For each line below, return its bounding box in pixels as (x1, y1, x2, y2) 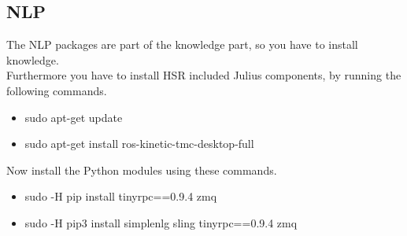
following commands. (6, 82, 107, 98)
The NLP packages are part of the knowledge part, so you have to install (6, 36, 358, 53)
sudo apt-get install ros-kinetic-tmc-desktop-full (24, 135, 254, 152)
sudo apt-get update (24, 109, 123, 125)
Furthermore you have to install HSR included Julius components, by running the (6, 67, 401, 83)
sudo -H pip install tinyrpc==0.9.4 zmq (24, 188, 217, 205)
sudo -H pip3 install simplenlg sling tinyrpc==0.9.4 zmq (24, 214, 298, 230)
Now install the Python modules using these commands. (6, 161, 277, 178)
